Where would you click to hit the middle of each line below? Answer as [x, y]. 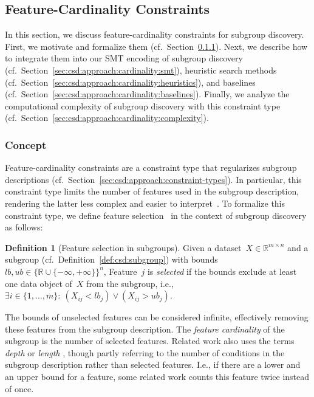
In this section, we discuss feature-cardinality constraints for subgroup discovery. [155, 34]
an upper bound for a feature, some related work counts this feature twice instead [157, 377]
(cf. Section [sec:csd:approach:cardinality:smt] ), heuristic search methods [141, 70]
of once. [19, 388]
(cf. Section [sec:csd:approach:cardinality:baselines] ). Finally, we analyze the [147, 94]
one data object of [39, 283]
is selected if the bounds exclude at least [222, 271]
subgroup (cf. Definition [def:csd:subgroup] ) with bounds [111, 259]
